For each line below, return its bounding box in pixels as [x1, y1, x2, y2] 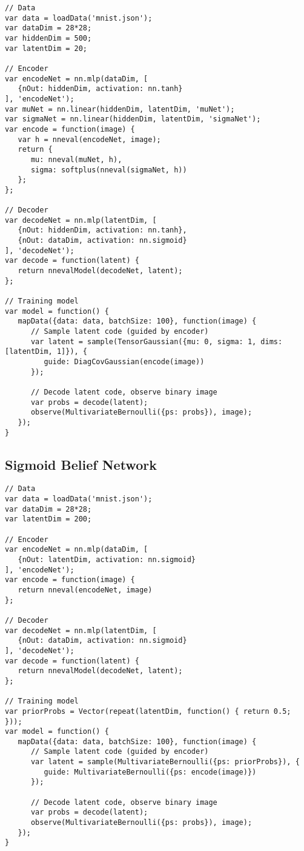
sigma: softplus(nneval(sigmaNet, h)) [30, 165, 187, 174]
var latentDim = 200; [5, 515, 92, 524]
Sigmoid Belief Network [5, 455, 157, 473]
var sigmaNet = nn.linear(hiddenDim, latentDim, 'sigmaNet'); [5, 115, 261, 124]
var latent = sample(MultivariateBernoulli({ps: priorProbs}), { [30, 758, 300, 767]
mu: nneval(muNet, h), [30, 155, 122, 164]
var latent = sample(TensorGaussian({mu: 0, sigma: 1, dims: [30, 337, 283, 346]
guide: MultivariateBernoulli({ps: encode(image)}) [44, 767, 257, 776]
